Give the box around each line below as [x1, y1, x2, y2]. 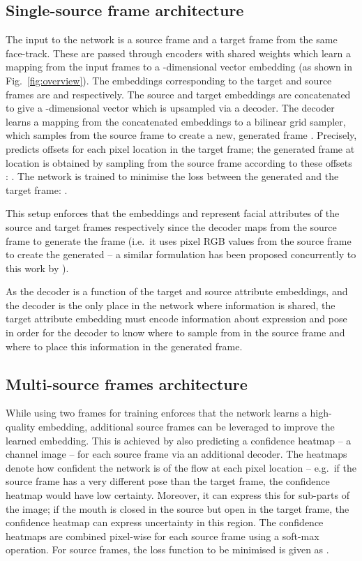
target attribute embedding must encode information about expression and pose [6, 311, 347, 326]
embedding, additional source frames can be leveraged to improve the [38, 419, 335, 434]
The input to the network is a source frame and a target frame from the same [6, 32, 338, 47]
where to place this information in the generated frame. [6, 338, 243, 353]
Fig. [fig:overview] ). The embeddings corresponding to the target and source [6, 73, 332, 87]
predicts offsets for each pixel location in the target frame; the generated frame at [6, 141, 355, 156]
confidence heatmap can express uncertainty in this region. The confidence [6, 515, 324, 530]
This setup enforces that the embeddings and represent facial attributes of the [6, 206, 340, 220]
